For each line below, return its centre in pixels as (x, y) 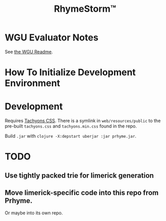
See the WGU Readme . (29, 52)
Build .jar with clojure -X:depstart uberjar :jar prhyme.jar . (71, 136)
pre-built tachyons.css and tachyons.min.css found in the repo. (71, 126)
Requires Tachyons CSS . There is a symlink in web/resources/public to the (83, 121)
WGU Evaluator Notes (52, 38)
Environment (33, 83)
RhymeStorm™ (85, 9)
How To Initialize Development (70, 72)
